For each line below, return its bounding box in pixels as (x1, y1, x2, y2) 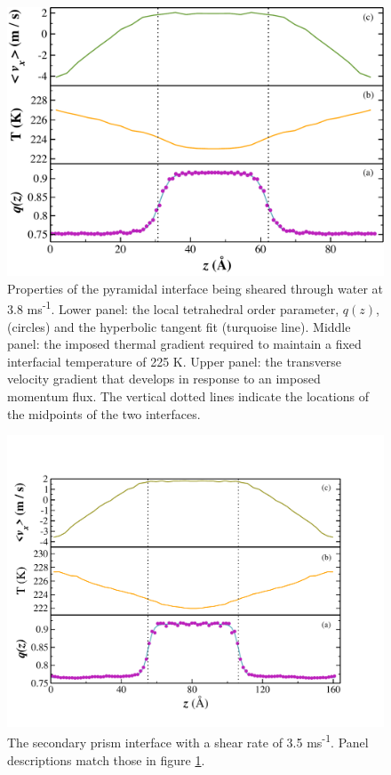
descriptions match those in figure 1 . (7, 750, 205, 769)
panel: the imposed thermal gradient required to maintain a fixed (7, 335, 362, 353)
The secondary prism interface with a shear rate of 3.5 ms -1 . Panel (7, 731, 369, 752)
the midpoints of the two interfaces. (7, 404, 201, 423)
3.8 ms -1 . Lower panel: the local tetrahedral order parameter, (7, 297, 339, 319)
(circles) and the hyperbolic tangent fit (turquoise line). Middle (7, 317, 351, 335)
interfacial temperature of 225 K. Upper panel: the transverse (7, 351, 342, 370)
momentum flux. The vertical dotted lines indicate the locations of (7, 387, 369, 406)
